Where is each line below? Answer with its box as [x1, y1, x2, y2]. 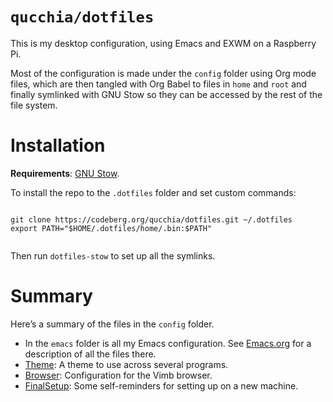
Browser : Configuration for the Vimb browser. [24, 369, 213, 381]
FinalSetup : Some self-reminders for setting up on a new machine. [24, 379, 299, 392]
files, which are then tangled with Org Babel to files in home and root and [10, 78, 307, 90]
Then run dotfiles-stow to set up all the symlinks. [10, 249, 216, 262]
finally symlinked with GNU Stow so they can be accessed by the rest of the [10, 88, 323, 100]
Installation [10, 134, 106, 157]
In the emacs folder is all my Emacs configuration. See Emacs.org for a [24, 337, 312, 349]
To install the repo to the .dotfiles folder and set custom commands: [10, 186, 297, 198]
